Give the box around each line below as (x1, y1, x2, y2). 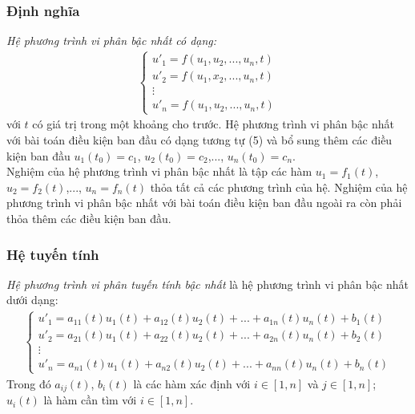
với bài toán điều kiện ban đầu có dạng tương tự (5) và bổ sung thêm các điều (6, 132, 393, 148)
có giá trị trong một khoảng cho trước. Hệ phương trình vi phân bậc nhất (32, 116, 394, 132)
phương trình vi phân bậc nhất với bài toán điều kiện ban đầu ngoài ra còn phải (6, 194, 402, 211)
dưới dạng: (6, 291, 58, 308)
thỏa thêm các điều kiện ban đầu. (6, 210, 171, 227)
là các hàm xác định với (133, 375, 251, 392)
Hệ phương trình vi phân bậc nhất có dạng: (6, 32, 217, 49)
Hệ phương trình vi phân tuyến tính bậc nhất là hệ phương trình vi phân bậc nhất (6, 275, 409, 292)
